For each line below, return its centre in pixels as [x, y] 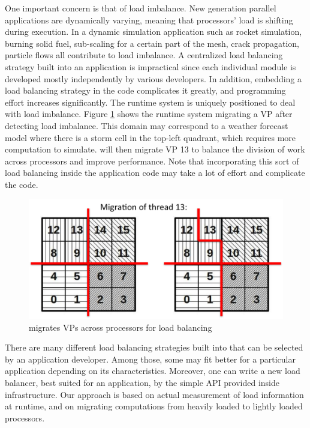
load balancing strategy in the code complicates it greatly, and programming [145, 90]
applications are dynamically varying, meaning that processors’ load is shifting [149, 20]
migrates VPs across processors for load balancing [121, 327]
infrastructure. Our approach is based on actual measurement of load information [154, 394]
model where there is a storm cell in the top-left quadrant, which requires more [151, 137]
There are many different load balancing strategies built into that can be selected [154, 347]
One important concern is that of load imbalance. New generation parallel [141, 8]
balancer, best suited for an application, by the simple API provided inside [142, 383]
